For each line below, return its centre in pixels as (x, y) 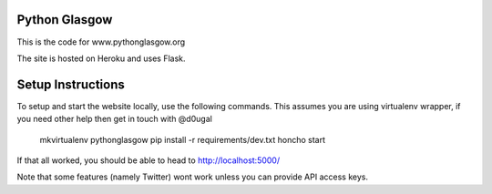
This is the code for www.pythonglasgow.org (101, 42)
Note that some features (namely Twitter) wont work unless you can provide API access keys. (193, 177)
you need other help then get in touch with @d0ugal (115, 119)
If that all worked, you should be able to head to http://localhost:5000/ (149, 160)
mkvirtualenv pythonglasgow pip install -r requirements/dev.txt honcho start (182, 139)
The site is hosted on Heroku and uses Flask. (101, 58)
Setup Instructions (71, 84)
